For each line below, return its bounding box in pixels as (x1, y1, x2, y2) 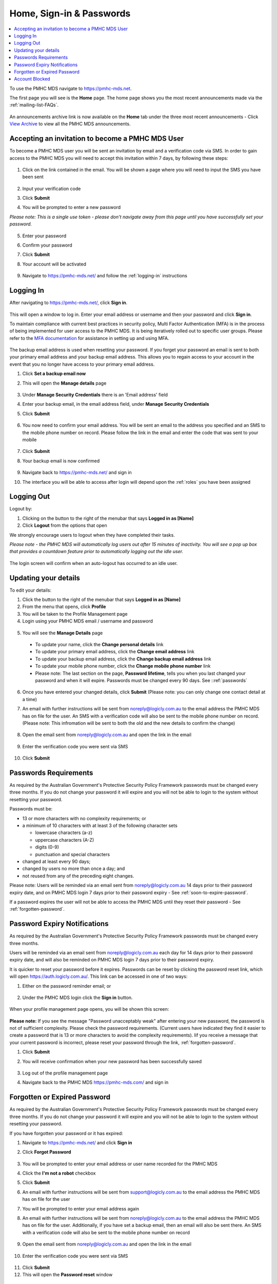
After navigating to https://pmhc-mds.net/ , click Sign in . (9, 299, 128, 306)
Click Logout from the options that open (22, 522, 107, 528)
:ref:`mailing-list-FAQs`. (9, 102, 59, 108)
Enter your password (22, 233, 67, 239)
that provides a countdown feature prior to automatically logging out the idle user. (9, 549, 184, 555)
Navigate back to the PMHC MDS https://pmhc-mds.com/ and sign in (22, 1079, 169, 1086)
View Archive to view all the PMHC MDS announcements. (9, 121, 131, 127)
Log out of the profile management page (22, 1070, 108, 1076)
